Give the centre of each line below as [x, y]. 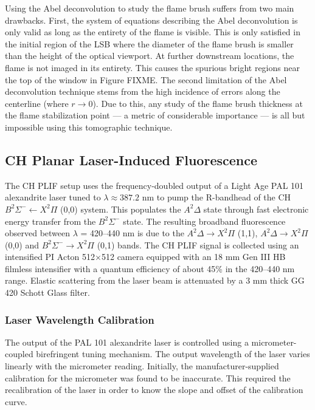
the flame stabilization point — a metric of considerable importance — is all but [155, 115]
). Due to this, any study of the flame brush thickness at [198, 103]
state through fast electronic [256, 209]
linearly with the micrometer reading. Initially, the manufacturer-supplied [142, 366]
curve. [16, 401]
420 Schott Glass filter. [47, 292]
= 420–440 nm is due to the [132, 233]
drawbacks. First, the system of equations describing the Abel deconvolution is [151, 20]
